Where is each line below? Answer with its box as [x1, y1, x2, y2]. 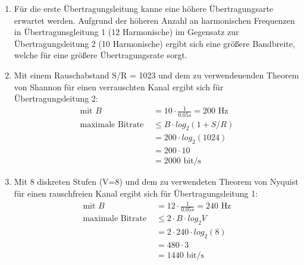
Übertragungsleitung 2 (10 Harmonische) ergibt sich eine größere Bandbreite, [14, 37, 295, 49]
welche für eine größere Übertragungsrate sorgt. [14, 49, 187, 61]
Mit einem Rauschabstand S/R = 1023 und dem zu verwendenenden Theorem [14, 68, 299, 81]
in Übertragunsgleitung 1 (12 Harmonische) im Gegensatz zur [14, 26, 239, 38]
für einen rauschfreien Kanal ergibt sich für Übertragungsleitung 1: [14, 187, 258, 199]
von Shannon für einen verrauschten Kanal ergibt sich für [14, 80, 224, 93]
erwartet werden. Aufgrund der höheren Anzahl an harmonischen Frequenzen [14, 14, 295, 26]
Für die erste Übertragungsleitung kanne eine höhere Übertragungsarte [14, 2, 274, 14]
